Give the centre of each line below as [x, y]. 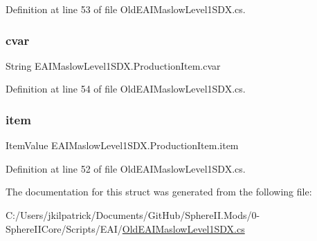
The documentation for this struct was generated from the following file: [159, 192]
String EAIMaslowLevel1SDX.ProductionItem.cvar [113, 65]
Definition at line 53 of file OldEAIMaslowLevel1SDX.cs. [126, 9]
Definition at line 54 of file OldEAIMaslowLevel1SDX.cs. [126, 89]
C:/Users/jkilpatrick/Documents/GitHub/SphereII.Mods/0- [133, 215]
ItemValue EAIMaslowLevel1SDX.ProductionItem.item [122, 145]
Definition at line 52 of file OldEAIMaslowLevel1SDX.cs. [126, 168]
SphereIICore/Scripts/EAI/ [64, 228]
